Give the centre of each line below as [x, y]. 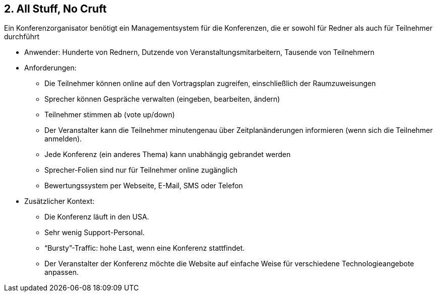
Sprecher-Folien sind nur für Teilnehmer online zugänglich [141, 170]
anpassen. [61, 272]
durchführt [22, 37]
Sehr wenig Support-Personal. [95, 233]
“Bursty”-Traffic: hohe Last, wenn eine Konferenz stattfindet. [145, 248]
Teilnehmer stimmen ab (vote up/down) [110, 115]
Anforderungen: [50, 68]
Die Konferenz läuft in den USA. [97, 217]
